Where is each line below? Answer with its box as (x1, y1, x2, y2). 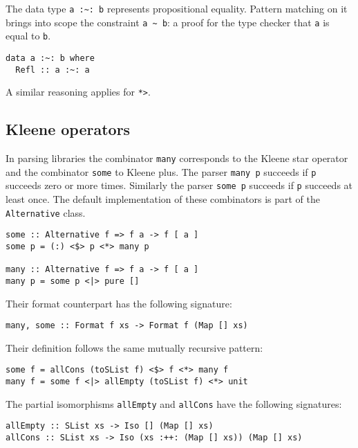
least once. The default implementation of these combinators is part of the (6, 192, 320, 206)
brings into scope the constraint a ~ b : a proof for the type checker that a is (6, 15, 330, 29)
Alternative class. (6, 205, 86, 219)
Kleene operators (6, 118, 131, 140)
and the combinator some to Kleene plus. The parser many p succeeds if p (6, 164, 317, 179)
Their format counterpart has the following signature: (6, 296, 232, 310)
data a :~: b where (6, 53, 95, 63)
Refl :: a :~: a (15, 64, 90, 75)
